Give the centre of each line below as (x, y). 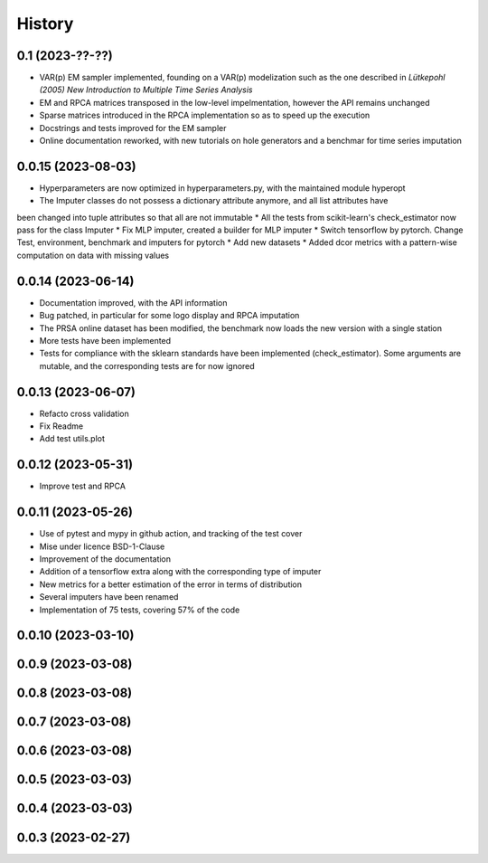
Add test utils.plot (72, 439)
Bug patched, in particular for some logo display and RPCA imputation (169, 316)
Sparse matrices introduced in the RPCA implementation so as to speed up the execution (205, 115)
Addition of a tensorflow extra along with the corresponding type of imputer (180, 572)
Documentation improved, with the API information (133, 302)
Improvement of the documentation (105, 559)
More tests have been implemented (105, 340)
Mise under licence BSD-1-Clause (102, 546)
